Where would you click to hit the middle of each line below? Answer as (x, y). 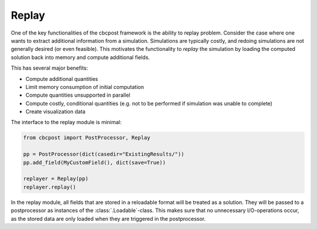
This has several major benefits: (49, 68)
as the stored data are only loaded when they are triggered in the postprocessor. (108, 218)
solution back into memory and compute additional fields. (80, 57)
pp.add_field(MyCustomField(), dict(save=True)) (95, 162)
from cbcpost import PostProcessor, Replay (87, 138)
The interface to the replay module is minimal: (66, 122)
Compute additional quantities (62, 78)
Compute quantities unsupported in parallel (78, 95)
